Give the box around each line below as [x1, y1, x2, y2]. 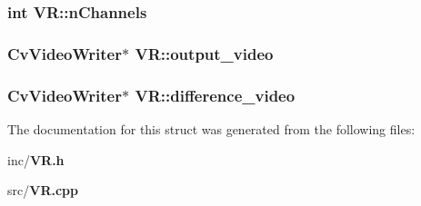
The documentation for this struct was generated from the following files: [7, 119, 416, 138]
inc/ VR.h [7, 150, 65, 169]
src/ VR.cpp [7, 181, 78, 200]
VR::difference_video [135, 83, 296, 106]
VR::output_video [135, 42, 274, 64]
